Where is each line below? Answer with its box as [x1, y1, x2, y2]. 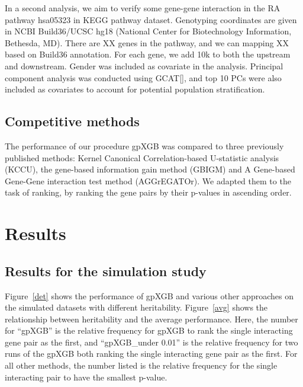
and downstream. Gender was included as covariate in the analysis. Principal [5, 59, 283, 72]
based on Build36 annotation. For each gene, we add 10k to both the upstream [5, 48, 291, 60]
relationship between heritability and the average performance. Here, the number [5, 312, 298, 325]
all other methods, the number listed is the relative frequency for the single [5, 359, 278, 372]
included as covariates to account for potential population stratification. [5, 83, 265, 95]
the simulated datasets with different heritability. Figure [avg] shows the [5, 301, 268, 314]
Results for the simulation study [5, 261, 207, 280]
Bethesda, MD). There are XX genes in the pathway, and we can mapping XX [5, 36, 289, 49]
